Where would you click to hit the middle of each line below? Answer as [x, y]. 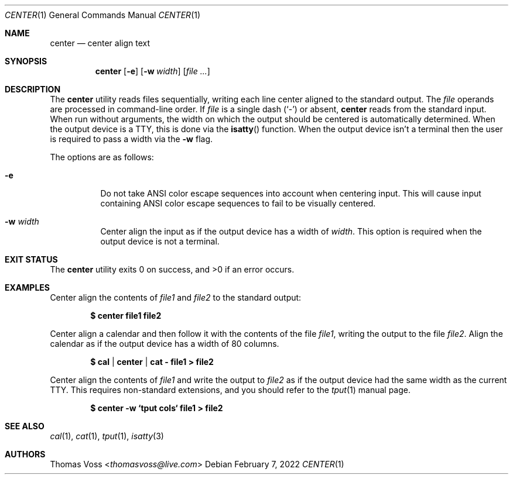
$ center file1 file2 [126, 316]
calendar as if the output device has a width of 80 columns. [165, 344]
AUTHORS [25, 454]
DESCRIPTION [33, 89]
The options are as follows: [102, 157]
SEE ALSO [25, 426]
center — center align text [100, 43]
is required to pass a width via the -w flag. [131, 139]
